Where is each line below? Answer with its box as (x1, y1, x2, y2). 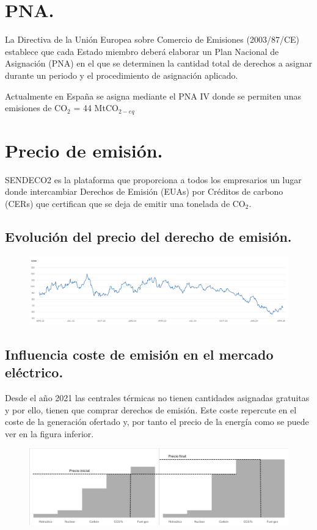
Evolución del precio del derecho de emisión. (5, 227, 292, 245)
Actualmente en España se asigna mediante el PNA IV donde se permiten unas (5, 89, 301, 102)
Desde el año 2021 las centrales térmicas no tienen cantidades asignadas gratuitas (5, 391, 310, 404)
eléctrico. (5, 363, 64, 382)
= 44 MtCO (73, 101, 118, 114)
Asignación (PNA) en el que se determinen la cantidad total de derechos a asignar (5, 57, 313, 70)
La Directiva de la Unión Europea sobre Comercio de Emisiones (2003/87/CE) (5, 33, 300, 46)
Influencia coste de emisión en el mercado (5, 344, 274, 363)
